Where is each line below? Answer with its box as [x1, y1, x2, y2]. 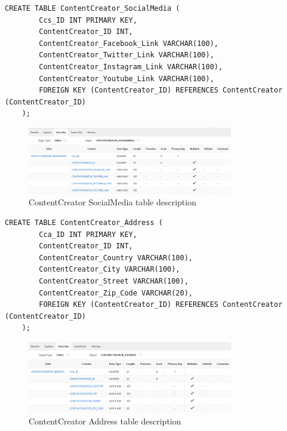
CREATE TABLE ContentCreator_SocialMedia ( [5, 4, 180, 13]
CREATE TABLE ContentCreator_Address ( [5, 218, 163, 227]
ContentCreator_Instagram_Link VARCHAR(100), [39, 62, 223, 71]
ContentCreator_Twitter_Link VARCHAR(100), [39, 51, 214, 60]
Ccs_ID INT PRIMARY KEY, [39, 16, 137, 24]
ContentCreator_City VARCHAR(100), [39, 265, 180, 274]
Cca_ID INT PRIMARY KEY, [39, 230, 137, 239]
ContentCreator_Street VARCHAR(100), [39, 277, 189, 286]
